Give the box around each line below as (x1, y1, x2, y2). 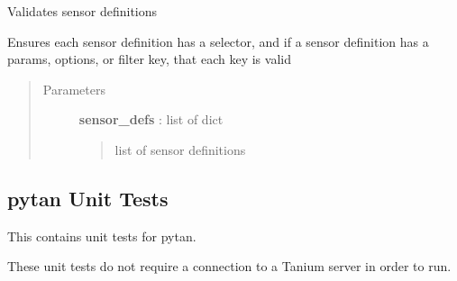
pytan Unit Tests (7, 184, 169, 212)
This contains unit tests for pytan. (7, 226, 197, 245)
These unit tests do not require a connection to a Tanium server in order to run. (7, 257, 452, 276)
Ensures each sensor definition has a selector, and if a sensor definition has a (7, 32, 429, 50)
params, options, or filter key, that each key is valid (7, 50, 291, 68)
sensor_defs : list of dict (78, 110, 224, 129)
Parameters (42, 79, 105, 98)
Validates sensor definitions (7, 2, 158, 20)
